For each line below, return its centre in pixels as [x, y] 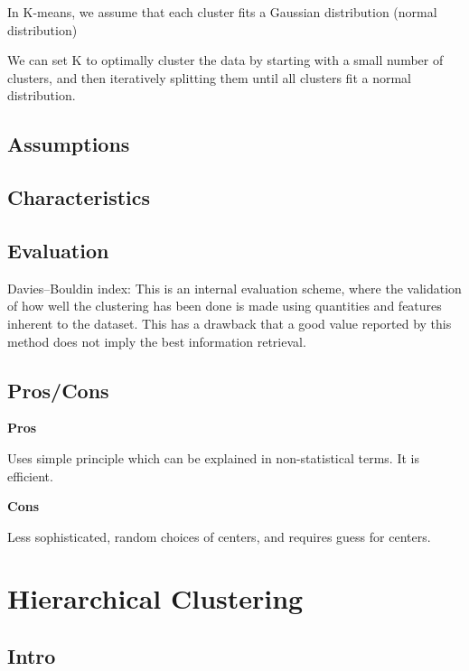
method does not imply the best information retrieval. [157, 341]
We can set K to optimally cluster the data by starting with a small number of [225, 60]
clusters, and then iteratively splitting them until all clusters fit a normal [210, 77]
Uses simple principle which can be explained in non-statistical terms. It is [213, 457]
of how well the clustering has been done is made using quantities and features [225, 306]
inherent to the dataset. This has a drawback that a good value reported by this [230, 323]
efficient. [30, 475]
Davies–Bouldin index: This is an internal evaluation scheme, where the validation [234, 288]
